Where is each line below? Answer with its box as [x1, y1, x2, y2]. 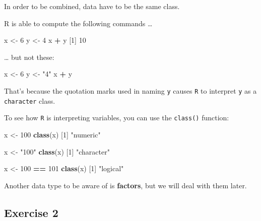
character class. [4, 95, 55, 106]
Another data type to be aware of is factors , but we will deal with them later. [4, 180, 247, 190]
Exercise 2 [4, 204, 58, 220]
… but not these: [4, 51, 54, 62]
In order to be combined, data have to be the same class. [4, 1, 180, 11]
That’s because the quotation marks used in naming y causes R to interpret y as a [4, 85, 257, 96]
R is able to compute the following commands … [4, 18, 153, 28]
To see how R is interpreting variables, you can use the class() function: [4, 112, 229, 123]
